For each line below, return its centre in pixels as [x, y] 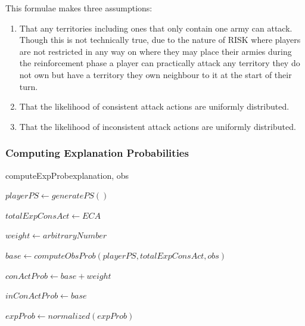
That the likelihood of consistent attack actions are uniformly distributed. [154, 106]
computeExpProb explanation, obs [67, 175]
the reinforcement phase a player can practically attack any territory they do [160, 63]
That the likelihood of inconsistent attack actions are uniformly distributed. [158, 126]
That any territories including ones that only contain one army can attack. [156, 28]
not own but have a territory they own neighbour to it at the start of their [155, 74]
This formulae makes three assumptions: [79, 8]
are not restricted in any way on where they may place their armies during [155, 51]
